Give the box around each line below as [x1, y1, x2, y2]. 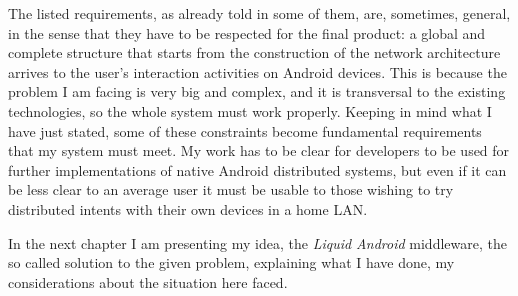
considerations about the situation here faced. [8, 271, 288, 292]
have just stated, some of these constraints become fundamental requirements [8, 120, 482, 141]
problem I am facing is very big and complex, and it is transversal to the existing [8, 81, 506, 102]
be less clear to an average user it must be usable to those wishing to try [8, 179, 454, 200]
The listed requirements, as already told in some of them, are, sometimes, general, [8, 3, 511, 23]
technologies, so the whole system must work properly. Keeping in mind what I [8, 100, 492, 121]
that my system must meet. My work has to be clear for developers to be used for [8, 140, 510, 161]
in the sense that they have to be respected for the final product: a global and [8, 22, 486, 43]
